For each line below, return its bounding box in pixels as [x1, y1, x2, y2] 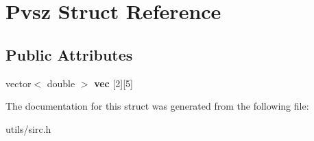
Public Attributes [5, 44, 133, 65]
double [47, 76, 75, 90]
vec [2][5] [94, 76, 133, 90]
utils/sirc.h [5, 121, 51, 136]
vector [5, 76, 32, 90]
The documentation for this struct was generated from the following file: [5, 99, 309, 113]
